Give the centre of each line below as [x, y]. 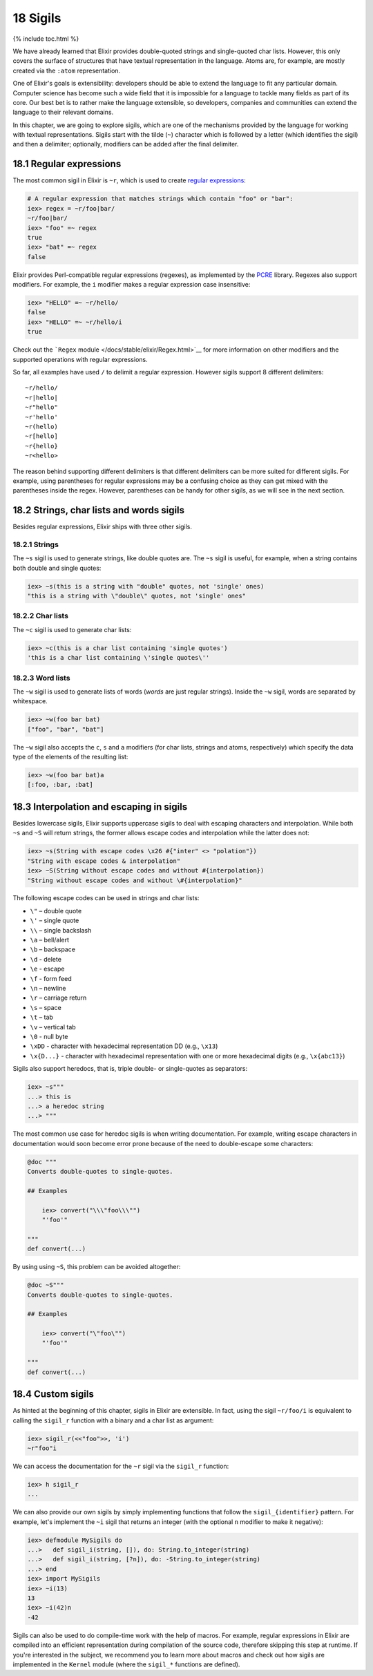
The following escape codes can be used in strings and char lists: [106, 898]
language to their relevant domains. [63, 112]
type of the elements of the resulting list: [70, 757]
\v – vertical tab [53, 1027]
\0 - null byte [49, 1036]
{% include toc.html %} [46, 39]
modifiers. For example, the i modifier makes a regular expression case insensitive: [132, 285]
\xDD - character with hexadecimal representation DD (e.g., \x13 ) [124, 1046]
